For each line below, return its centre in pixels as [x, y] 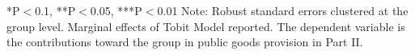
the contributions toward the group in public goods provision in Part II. [185, 42]
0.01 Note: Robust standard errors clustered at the [283, 10]
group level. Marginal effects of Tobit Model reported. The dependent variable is [206, 26]
